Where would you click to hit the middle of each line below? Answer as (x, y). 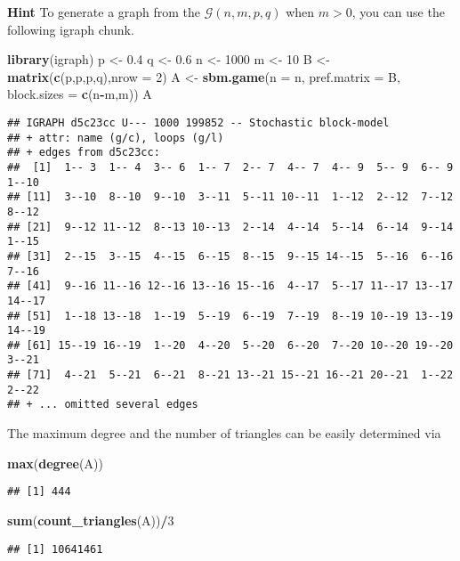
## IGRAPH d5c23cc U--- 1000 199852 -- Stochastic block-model (198, 122)
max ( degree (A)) (55, 463)
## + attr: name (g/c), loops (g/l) (116, 138)
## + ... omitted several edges (103, 405)
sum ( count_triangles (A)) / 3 (91, 520)
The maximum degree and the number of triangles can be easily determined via (224, 433)
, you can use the (398, 12)
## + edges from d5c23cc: (84, 153)
